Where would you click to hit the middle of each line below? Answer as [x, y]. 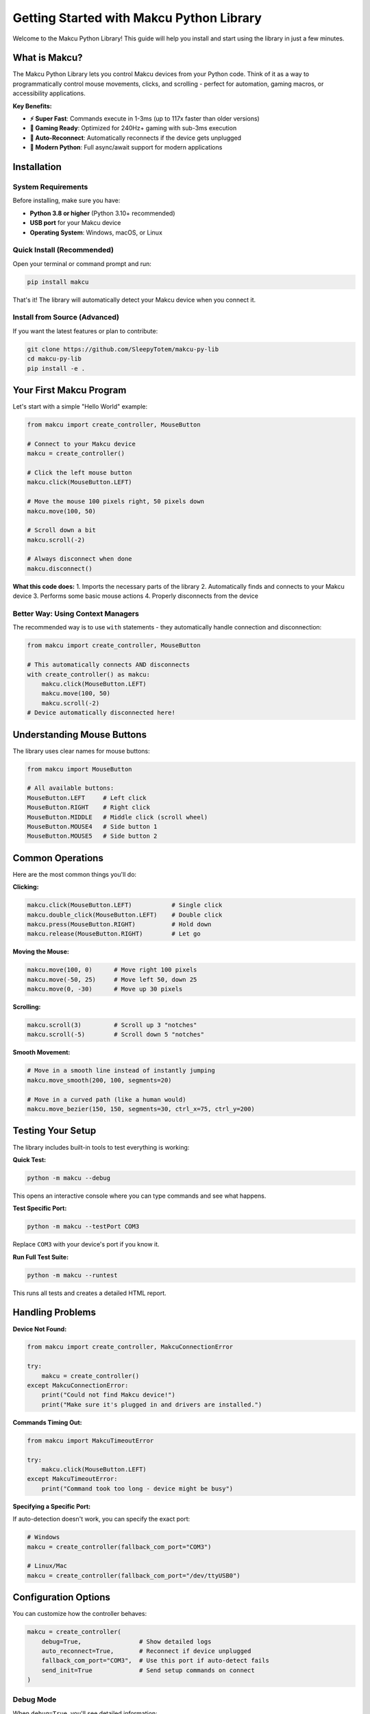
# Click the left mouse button [80, 472]
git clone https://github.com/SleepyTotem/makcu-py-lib [123, 349]
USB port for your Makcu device [75, 223]
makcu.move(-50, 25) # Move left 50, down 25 [112, 979]
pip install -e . [56, 368]
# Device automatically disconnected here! [101, 713]
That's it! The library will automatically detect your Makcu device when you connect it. [134, 300]
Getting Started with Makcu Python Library [137, 18]
